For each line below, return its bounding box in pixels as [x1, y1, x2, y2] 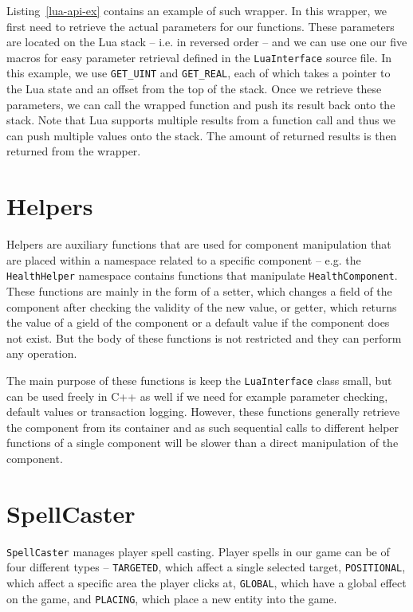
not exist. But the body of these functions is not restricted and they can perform [6, 329, 402, 346]
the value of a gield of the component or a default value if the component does [6, 314, 390, 331]
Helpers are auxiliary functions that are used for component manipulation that [6, 236, 391, 253]
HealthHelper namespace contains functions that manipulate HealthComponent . [6, 267, 398, 284]
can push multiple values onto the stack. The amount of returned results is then [6, 127, 397, 143]
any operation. [6, 345, 77, 362]
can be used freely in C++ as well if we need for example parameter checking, [6, 387, 388, 404]
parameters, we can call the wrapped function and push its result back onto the [6, 96, 395, 112]
